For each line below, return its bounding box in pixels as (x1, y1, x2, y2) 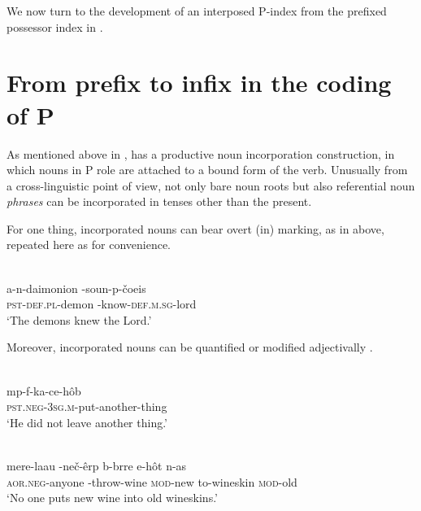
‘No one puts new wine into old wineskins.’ (7, 489, 219, 506)
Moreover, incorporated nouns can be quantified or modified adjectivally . (7, 338, 373, 356)
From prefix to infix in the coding (7, 66, 392, 99)
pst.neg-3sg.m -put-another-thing (7, 398, 167, 415)
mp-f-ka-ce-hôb (7, 382, 81, 399)
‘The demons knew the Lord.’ (7, 311, 152, 328)
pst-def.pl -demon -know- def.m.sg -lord (7, 295, 197, 312)
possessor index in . (7, 18, 103, 35)
